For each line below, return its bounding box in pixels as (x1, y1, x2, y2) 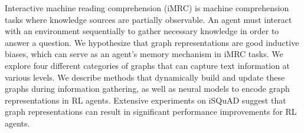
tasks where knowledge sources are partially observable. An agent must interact (5, 13, 292, 25)
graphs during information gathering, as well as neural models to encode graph (5, 82, 290, 95)
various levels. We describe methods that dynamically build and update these (5, 71, 285, 83)
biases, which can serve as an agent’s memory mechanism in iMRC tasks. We (5, 48, 283, 60)
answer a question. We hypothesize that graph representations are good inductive (5, 36, 299, 48)
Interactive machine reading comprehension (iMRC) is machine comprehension (5, 2, 289, 14)
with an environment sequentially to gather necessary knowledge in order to (5, 25, 279, 37)
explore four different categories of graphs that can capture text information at (5, 59, 290, 71)
